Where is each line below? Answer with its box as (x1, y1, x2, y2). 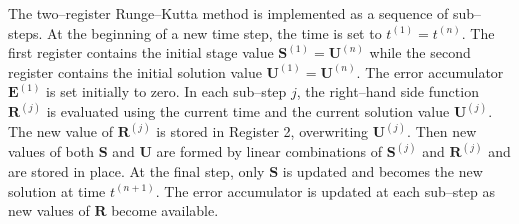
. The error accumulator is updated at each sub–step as (155, 180, 495, 201)
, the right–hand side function (296, 81, 479, 102)
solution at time (8, 180, 106, 201)
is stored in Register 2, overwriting (156, 121, 369, 142)
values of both (8, 141, 95, 162)
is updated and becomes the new (282, 161, 483, 182)
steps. (8, 22, 43, 43)
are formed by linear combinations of (156, 141, 382, 162)
